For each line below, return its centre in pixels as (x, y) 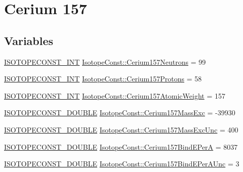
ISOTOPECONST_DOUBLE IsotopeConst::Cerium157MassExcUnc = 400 (121, 129)
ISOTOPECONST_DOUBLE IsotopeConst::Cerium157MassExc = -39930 (120, 113)
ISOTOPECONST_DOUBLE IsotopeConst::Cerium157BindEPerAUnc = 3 (122, 164)
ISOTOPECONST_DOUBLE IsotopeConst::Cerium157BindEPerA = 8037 (121, 146)
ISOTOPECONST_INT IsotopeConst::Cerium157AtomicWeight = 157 (115, 95)
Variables (29, 40)
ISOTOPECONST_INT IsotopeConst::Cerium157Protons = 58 (103, 79)
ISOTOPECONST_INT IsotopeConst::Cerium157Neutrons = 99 (105, 61)
